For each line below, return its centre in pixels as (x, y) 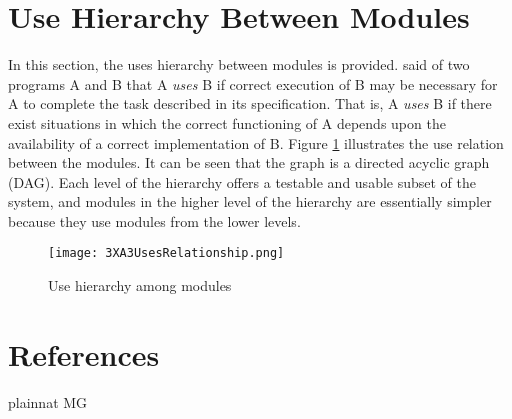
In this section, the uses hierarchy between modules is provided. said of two (239, 64)
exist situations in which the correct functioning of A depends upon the (227, 122)
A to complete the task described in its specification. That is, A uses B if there (250, 103)
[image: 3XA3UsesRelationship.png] (166, 253)
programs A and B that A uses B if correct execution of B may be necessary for (253, 83)
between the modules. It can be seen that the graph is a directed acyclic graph (249, 162)
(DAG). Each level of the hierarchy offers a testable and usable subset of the (242, 181)
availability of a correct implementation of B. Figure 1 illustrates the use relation (256, 142)
